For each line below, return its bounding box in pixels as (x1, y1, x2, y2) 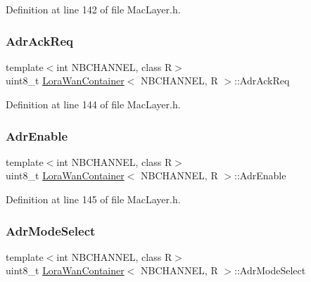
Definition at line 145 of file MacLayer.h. (6, 192, 181, 206)
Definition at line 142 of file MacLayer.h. (6, 2, 181, 16)
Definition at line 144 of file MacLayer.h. (6, 97, 181, 111)
